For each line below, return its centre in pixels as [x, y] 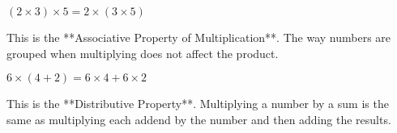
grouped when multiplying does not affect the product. [143, 53]
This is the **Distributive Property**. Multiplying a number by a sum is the [198, 104]
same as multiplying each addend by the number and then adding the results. [199, 119]
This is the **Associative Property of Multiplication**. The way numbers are [199, 37]
